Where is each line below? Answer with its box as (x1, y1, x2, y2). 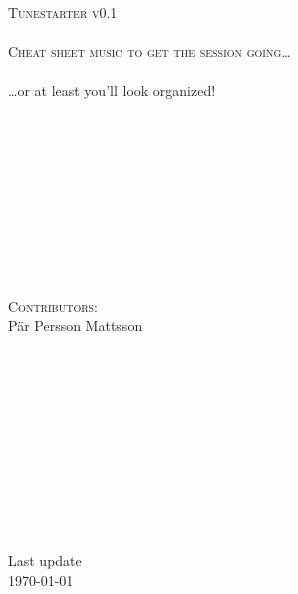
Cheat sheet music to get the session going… (8, 40, 291, 61)
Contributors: (8, 295, 98, 316)
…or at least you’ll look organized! (8, 80, 216, 101)
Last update (8, 550, 82, 571)
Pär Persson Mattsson (8, 315, 143, 336)
